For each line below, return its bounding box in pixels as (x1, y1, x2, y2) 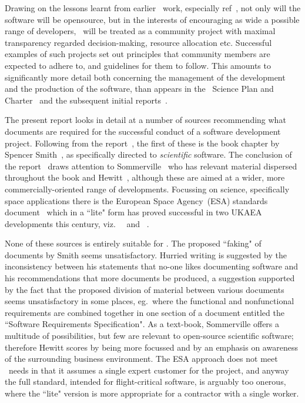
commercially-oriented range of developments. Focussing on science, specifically (5, 182, 290, 195)
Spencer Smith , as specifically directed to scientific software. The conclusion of (5, 148, 292, 161)
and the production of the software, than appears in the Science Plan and (5, 82, 274, 95)
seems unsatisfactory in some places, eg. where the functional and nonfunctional (5, 295, 294, 307)
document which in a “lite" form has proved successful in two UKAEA (5, 206, 262, 218)
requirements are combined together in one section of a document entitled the (5, 306, 284, 318)
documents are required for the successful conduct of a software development (5, 125, 281, 137)
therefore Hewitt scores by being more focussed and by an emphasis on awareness (5, 341, 298, 353)
